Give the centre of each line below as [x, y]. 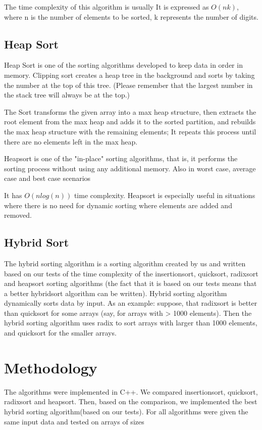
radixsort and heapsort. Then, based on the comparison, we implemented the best [131, 401]
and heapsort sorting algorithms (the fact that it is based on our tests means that [130, 283]
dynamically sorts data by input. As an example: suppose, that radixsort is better [131, 303]
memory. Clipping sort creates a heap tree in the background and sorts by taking [129, 75]
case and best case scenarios [47, 178]
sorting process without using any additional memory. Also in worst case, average [130, 168]
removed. [18, 215]
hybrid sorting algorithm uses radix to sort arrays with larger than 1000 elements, [131, 323]
